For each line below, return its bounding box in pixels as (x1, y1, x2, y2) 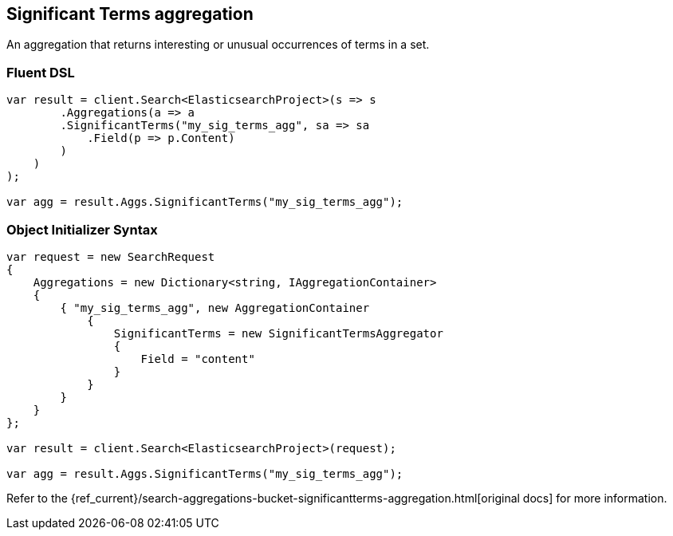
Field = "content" (140, 352, 255, 365)
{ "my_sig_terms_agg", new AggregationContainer (60, 301, 370, 314)
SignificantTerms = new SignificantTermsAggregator (113, 326, 443, 340)
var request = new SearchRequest (6, 250, 215, 263)
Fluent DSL (6, 64, 75, 81)
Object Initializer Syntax (6, 221, 158, 238)
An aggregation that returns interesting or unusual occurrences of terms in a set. (6, 37, 430, 52)
